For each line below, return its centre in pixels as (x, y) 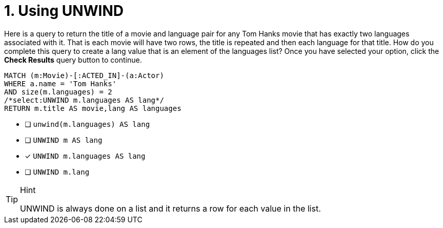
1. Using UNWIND (64, 11)
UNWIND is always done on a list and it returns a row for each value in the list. (170, 208)
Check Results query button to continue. (73, 60)
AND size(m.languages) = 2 (58, 92)
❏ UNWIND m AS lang (64, 140)
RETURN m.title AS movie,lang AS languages (93, 108)
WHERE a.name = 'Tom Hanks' (61, 83)
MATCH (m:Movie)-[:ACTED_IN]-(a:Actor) (84, 75)
